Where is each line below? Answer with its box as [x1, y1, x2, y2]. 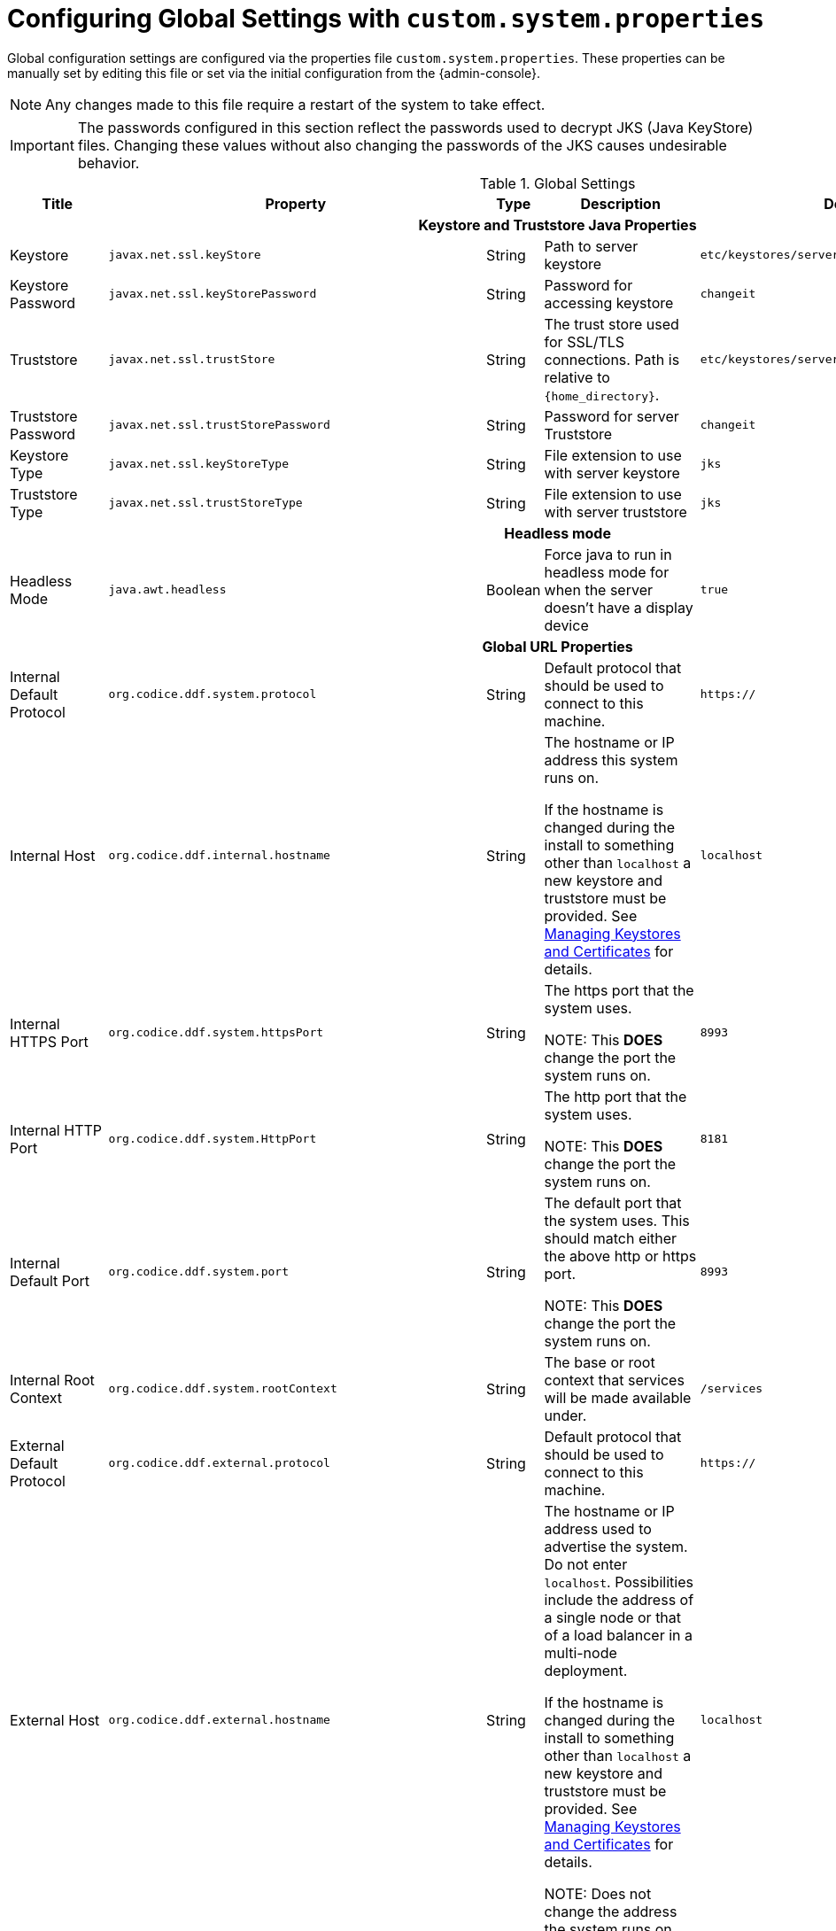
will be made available [544, 1388, 692, 1407]
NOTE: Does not [544, 1884, 652, 1903]
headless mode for [544, 562, 670, 581]
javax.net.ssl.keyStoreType [108, 457, 289, 471]
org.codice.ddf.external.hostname [108, 1713, 330, 1727]
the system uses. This [544, 1211, 690, 1229]
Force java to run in [544, 545, 672, 563]
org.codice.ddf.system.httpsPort [108, 1026, 324, 1040]
